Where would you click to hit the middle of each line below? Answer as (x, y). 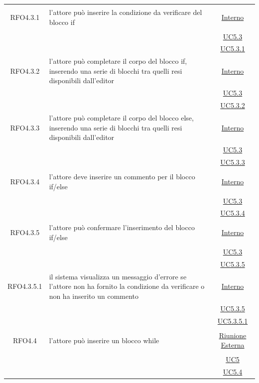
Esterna (233, 345)
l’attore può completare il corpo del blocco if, (118, 61)
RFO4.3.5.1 (25, 286)
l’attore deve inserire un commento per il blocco (122, 176)
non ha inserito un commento (94, 296)
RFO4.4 (25, 340)
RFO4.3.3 (25, 127)
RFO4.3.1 (25, 17)
